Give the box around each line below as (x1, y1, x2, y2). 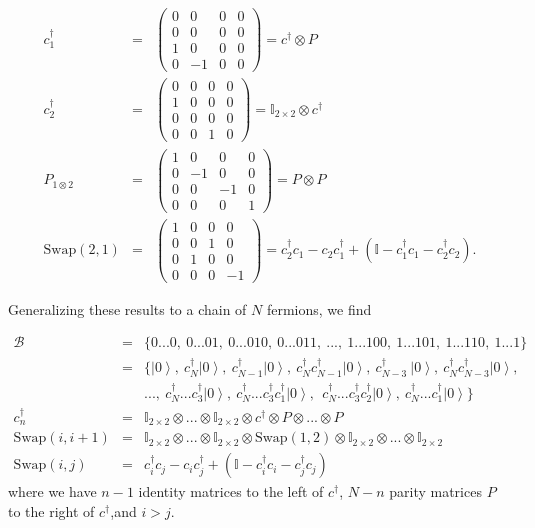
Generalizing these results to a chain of (8, 298, 247, 319)
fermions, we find (266, 298, 372, 319)
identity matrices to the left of (138, 481, 324, 502)
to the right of (8, 500, 95, 521)
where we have (8, 481, 97, 502)
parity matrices (389, 481, 482, 502)
